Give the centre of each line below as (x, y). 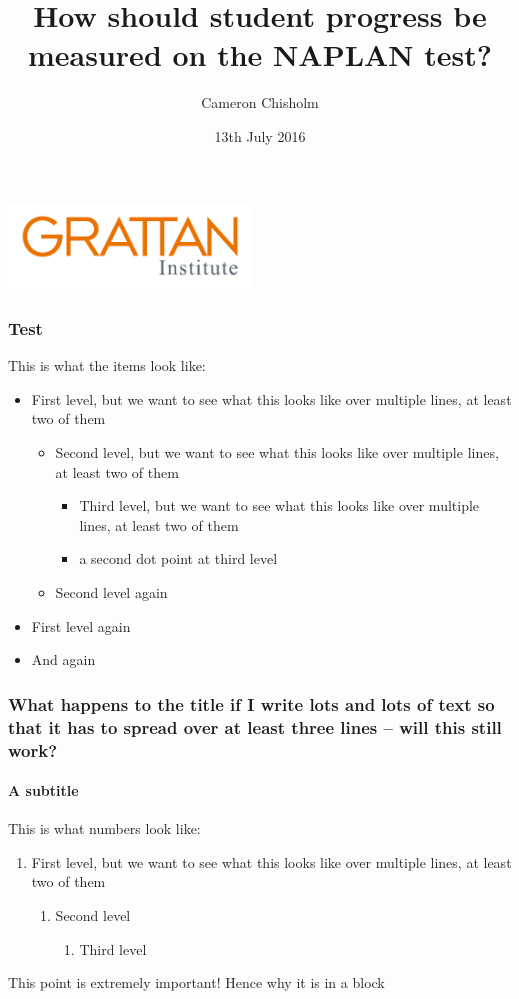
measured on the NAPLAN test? (260, 54)
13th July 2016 (260, 135)
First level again (81, 625)
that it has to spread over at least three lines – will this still (255, 726)
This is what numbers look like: (104, 828)
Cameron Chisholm (260, 102)
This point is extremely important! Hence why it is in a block (196, 982)
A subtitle (43, 790)
